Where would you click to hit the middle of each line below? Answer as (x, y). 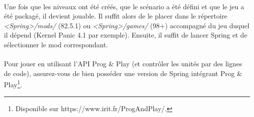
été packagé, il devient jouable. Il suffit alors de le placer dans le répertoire (116, 16)
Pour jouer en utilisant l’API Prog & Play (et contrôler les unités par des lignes (123, 64)
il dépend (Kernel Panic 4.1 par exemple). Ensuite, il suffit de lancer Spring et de (126, 35)
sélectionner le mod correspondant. (56, 44)
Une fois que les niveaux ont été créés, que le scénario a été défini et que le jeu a (124, 6)
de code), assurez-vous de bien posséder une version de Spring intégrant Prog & (123, 73)
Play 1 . (13, 84)
